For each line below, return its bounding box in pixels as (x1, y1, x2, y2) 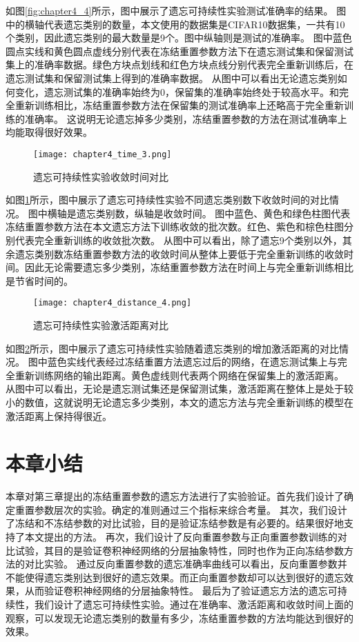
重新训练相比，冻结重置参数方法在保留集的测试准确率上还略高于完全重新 (14, 98, 344, 112)
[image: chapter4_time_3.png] (33, 149, 172, 159)
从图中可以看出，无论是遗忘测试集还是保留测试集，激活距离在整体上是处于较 (6, 381, 353, 396)
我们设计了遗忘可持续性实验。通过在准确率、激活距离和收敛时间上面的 (34, 597, 353, 612)
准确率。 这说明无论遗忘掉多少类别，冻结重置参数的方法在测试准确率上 (24, 111, 347, 126)
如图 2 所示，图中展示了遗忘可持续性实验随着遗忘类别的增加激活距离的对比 (6, 341, 339, 355)
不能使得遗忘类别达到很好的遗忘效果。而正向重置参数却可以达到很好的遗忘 (6, 570, 344, 584)
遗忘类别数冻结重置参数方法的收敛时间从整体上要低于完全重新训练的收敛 (14, 246, 344, 261)
